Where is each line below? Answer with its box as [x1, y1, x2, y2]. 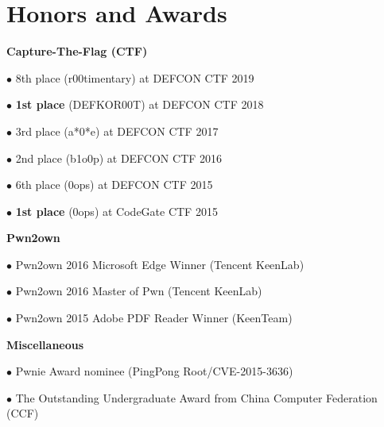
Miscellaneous [6, 336, 84, 352]
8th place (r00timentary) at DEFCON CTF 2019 [15, 69, 254, 86]
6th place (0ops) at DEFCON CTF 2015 [15, 176, 213, 193]
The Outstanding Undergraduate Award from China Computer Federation [15, 389, 378, 406]
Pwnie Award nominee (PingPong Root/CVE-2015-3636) [15, 363, 293, 379]
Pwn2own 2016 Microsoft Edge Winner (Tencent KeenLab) [15, 256, 304, 272]
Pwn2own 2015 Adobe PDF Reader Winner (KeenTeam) [15, 310, 293, 326]
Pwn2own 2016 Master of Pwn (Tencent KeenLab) [15, 283, 262, 299]
